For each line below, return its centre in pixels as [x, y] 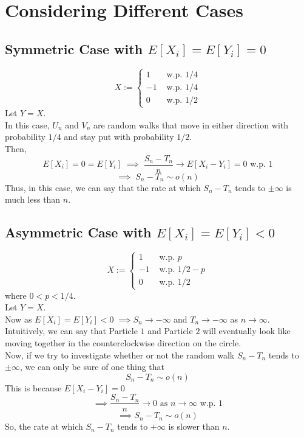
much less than [33, 199]
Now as [19, 319]
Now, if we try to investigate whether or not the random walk [120, 355]
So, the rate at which [44, 426]
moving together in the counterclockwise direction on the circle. [123, 342]
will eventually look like [247, 331]
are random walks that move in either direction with [191, 124]
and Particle [170, 331]
